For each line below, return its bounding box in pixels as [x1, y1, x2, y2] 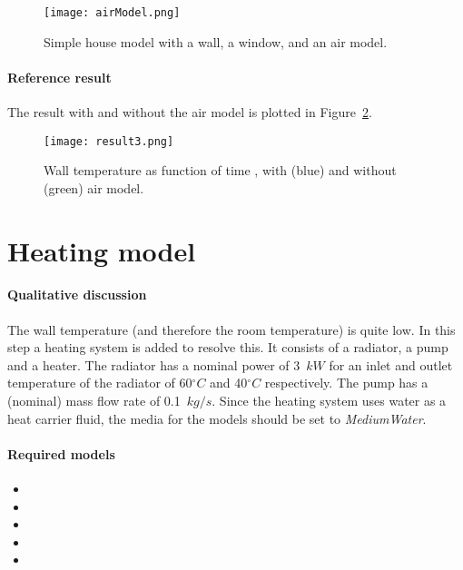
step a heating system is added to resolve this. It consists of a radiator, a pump [7, 338, 448, 357]
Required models [7, 444, 115, 463]
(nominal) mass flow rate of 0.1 [7, 391, 181, 410]
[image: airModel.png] [44, 6, 181, 19]
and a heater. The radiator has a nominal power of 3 [7, 355, 300, 374]
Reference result [7, 67, 112, 86]
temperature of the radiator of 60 [7, 373, 192, 392]
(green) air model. [44, 178, 144, 197]
